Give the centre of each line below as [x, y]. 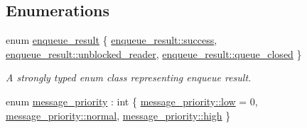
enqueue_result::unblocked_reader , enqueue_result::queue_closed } [154, 53]
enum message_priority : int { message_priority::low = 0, [132, 101]
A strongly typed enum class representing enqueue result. [129, 77]
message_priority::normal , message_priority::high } [118, 115]
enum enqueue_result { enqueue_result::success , [112, 40]
